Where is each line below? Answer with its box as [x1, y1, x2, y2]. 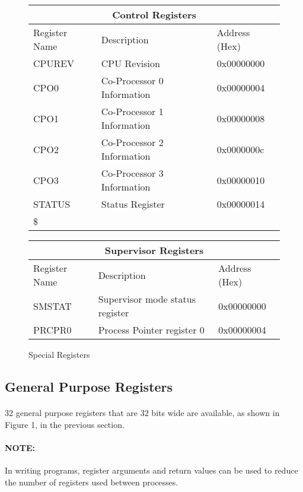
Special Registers [28, 348, 90, 360]
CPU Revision [101, 56, 160, 70]
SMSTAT [33, 299, 72, 313]
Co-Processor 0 [101, 74, 164, 87]
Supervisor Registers [104, 243, 204, 257]
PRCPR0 [33, 323, 72, 337]
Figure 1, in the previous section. [5, 418, 125, 430]
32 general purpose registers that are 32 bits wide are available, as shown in [5, 406, 280, 418]
